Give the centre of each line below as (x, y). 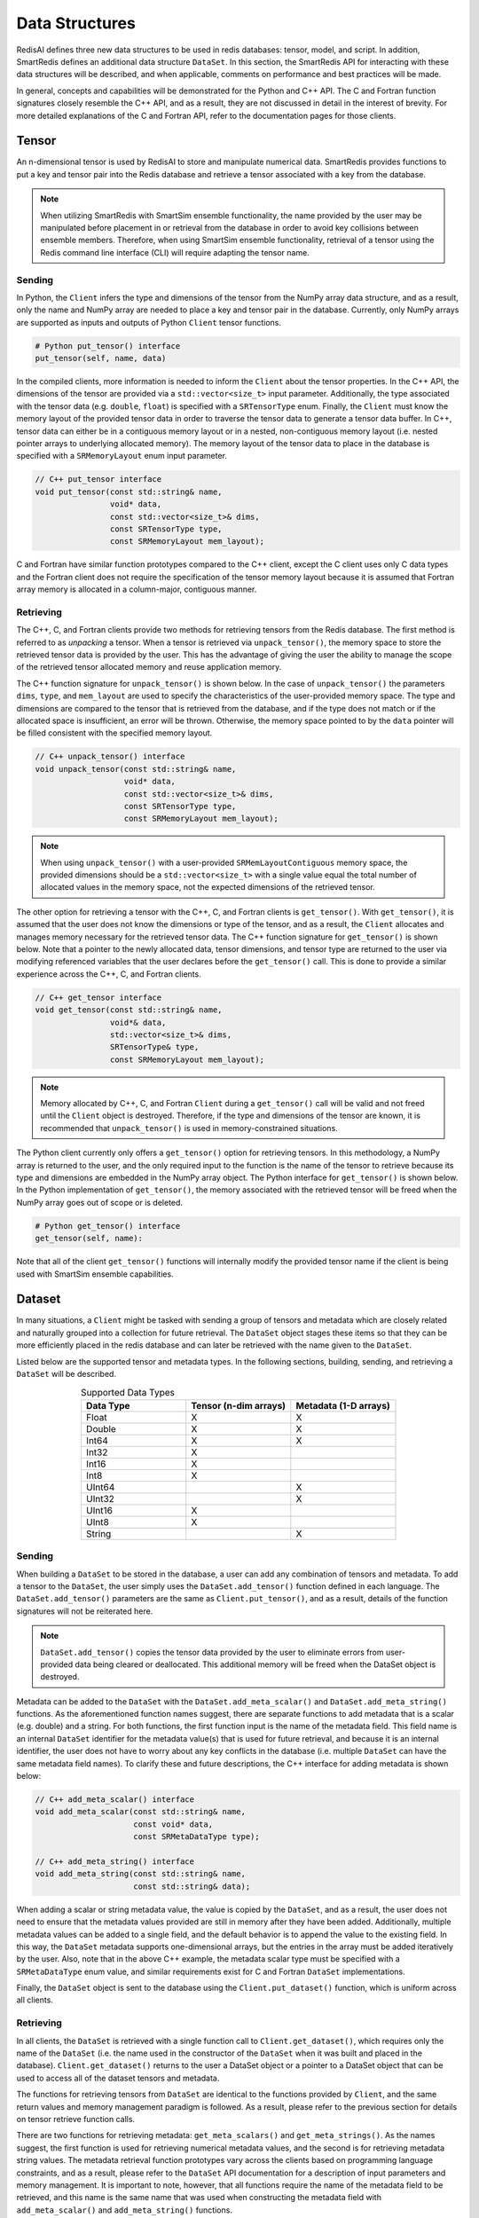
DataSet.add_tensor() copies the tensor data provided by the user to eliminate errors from (212, 1652)
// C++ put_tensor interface (98, 480)
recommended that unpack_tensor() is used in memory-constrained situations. (189, 1128)
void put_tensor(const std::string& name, (129, 492)
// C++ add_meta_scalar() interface (115, 1800)
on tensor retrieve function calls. (76, 2119)
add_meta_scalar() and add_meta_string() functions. (124, 2210)
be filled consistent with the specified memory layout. (114, 733)
